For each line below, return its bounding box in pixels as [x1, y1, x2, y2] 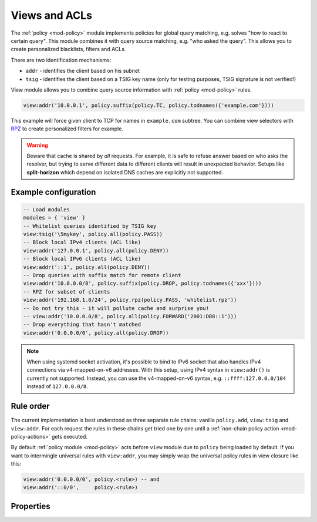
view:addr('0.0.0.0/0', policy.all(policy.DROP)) [23, 329, 169, 336]
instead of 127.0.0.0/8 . [26, 383, 88, 390]
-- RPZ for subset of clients [23, 288, 110, 295]
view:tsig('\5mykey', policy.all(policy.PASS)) [23, 231, 163, 237]
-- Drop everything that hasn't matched [23, 321, 141, 328]
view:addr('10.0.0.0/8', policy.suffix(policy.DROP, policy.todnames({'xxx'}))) [23, 280, 262, 287]
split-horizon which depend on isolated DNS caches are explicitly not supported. [26, 169, 223, 176]
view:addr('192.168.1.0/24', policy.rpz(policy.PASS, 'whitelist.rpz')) [23, 297, 237, 304]
